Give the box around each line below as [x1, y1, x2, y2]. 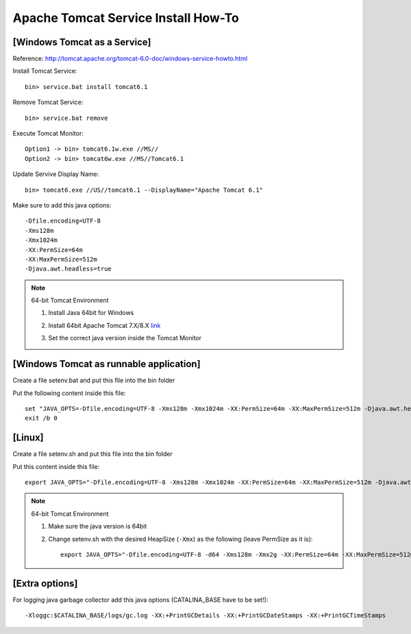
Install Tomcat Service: [12, 67, 77, 75]
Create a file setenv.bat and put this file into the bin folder [12, 377, 175, 385]
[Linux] [12, 432, 44, 444]
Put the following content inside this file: [12, 389, 126, 397]
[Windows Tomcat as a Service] [12, 36, 151, 48]
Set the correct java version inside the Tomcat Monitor [48, 334, 202, 342]
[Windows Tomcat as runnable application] [12, 358, 201, 370]
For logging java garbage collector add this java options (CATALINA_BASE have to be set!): [12, 596, 269, 604]
